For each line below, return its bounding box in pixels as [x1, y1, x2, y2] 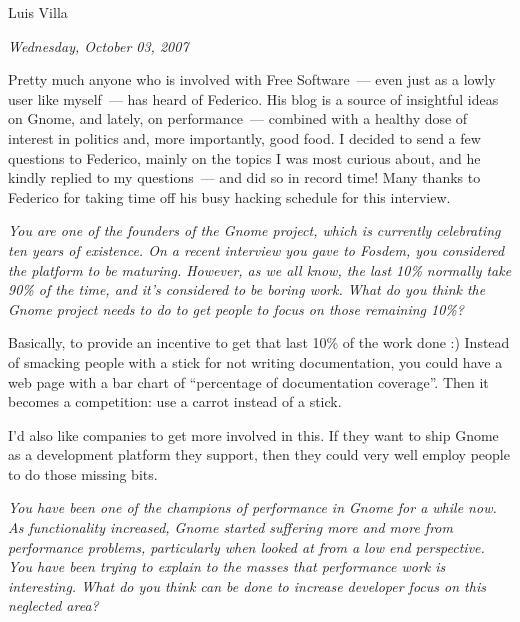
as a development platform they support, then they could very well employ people [8, 444, 510, 465]
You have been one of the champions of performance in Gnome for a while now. [8, 497, 497, 518]
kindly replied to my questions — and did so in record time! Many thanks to [8, 167, 481, 188]
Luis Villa [8, 2, 68, 22]
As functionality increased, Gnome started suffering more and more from [8, 517, 453, 538]
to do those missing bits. [8, 463, 158, 484]
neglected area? [8, 595, 99, 616]
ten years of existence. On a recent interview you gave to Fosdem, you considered [8, 239, 505, 260]
